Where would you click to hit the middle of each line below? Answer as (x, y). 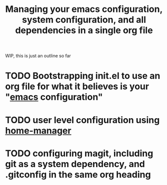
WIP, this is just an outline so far (38, 56)
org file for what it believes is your (77, 87)
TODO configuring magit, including (79, 153)
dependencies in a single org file (84, 30)
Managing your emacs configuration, (84, 9)
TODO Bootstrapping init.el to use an (83, 76)
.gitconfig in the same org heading (78, 174)
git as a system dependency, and (75, 164)
